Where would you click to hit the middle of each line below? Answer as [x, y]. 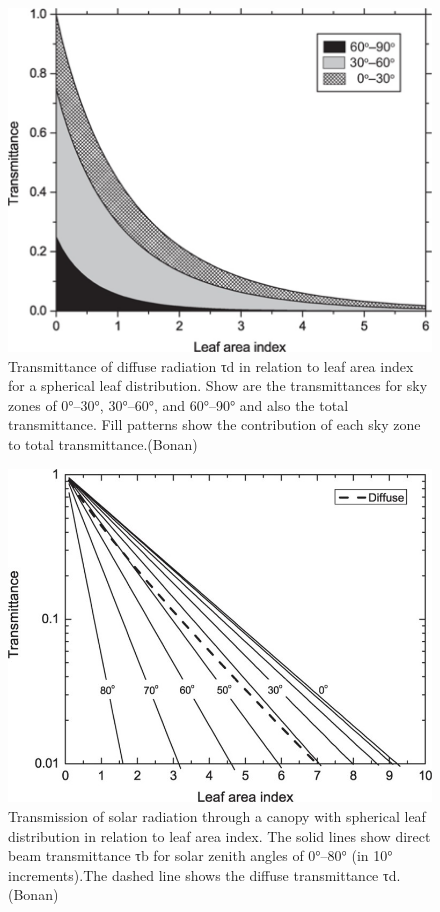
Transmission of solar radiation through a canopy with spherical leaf [217, 816]
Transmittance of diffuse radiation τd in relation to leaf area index [211, 365]
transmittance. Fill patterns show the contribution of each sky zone [214, 424]
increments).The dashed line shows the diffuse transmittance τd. [204, 874]
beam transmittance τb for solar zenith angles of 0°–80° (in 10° [200, 855]
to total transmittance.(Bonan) [103, 444]
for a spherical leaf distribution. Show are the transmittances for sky [218, 385]
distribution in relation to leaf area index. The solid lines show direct [219, 835]
